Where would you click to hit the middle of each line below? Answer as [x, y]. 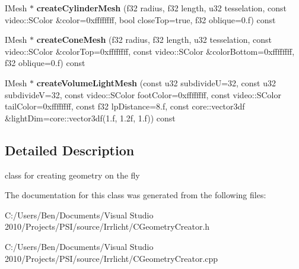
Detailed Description [70, 150]
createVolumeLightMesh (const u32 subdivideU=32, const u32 [156, 82]
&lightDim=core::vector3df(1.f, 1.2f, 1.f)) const [90, 118]
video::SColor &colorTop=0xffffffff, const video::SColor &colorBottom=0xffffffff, [150, 51]
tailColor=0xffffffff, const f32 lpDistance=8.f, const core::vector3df [125, 106]
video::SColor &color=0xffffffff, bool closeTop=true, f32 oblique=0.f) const [140, 19]
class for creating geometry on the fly [72, 175]
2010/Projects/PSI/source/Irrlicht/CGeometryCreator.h [107, 226]
